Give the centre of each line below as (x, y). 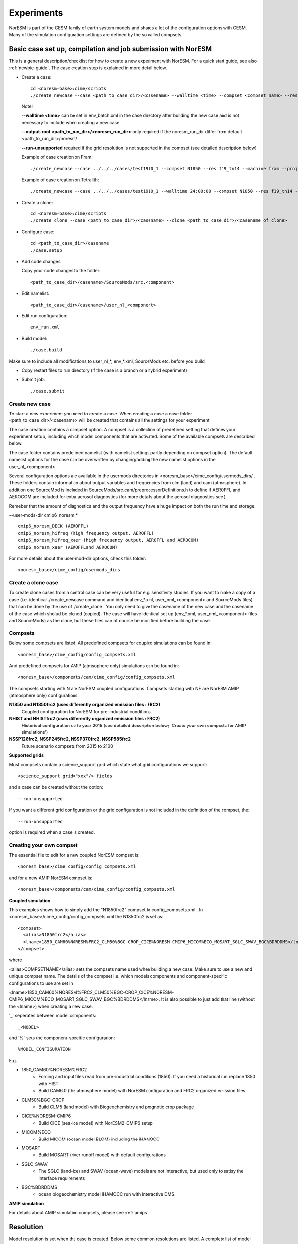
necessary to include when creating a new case (71, 122)
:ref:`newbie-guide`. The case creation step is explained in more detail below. (88, 68)
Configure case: (38, 232)
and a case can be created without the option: (56, 787)
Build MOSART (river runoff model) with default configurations (102, 1155)
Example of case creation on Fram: (57, 157)
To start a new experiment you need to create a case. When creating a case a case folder (101, 414)
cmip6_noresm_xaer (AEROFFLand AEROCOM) (68, 547)
